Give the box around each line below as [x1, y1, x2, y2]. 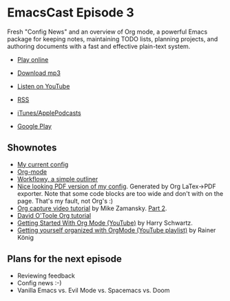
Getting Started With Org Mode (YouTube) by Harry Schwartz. [17, 219, 193, 227]
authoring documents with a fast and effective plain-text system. [7, 42, 191, 50]
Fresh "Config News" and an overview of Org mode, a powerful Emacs [7, 27, 208, 36]
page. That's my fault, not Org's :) [17, 197, 114, 205]
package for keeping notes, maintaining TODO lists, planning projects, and [7, 34, 218, 43]
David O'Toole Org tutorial [17, 211, 92, 219]
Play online [17, 55, 49, 63]
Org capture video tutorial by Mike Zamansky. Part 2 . [17, 204, 167, 212]
